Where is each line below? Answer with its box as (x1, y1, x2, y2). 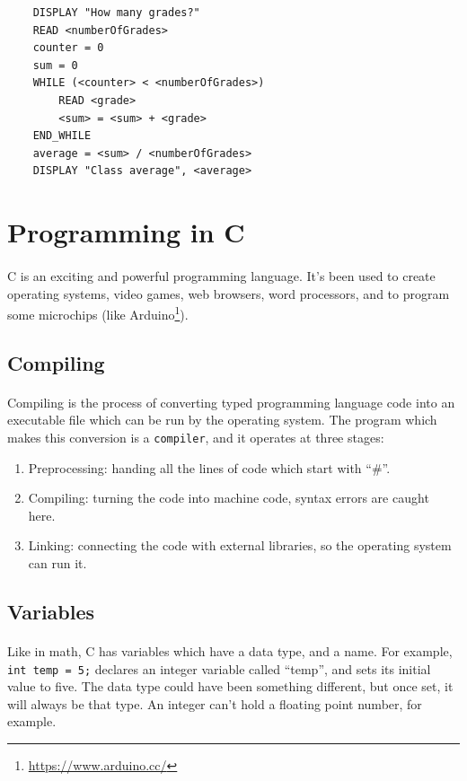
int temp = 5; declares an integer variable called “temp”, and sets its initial (7, 659, 431, 678)
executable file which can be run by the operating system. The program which (7, 410, 437, 429)
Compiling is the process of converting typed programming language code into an (7, 392, 455, 411)
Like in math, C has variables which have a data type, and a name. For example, (7, 641, 453, 660)
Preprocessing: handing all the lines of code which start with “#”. (28, 458, 391, 477)
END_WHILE (32, 129, 92, 143)
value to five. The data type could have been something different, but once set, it (7, 677, 454, 696)
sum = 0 (32, 58, 78, 72)
